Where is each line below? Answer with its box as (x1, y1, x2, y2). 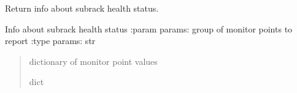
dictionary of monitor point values (29, 54, 158, 67)
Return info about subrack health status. (5, 2, 159, 14)
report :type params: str (5, 34, 96, 47)
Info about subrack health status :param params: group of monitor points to (5, 22, 293, 35)
